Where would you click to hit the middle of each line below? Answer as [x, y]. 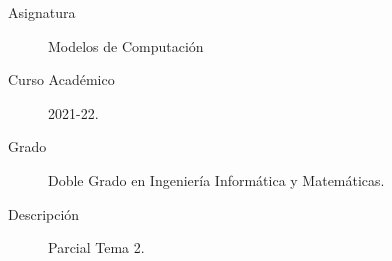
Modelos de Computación [126, 45]
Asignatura [42, 12]
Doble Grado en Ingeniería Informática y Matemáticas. [216, 179]
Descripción [44, 213]
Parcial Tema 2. [96, 247]
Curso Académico [61, 79]
